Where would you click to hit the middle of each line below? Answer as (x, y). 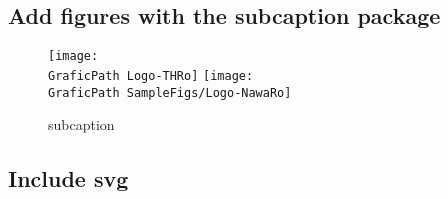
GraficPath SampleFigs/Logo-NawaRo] (170, 92)
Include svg (68, 178)
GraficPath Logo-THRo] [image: (151, 75)
